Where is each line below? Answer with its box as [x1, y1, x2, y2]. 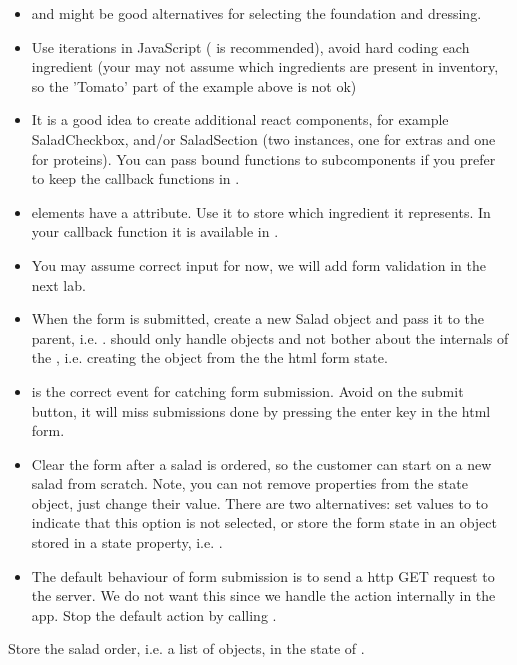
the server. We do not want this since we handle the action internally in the [31, 585, 496, 606]
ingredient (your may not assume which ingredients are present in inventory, [31, 56, 499, 77]
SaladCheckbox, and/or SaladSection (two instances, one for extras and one [31, 128, 496, 149]
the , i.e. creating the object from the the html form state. [31, 347, 388, 368]
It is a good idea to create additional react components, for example [31, 109, 449, 130]
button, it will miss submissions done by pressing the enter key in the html [31, 400, 491, 421]
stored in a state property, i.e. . [31, 532, 223, 553]
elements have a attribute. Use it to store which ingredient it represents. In [31, 201, 491, 222]
